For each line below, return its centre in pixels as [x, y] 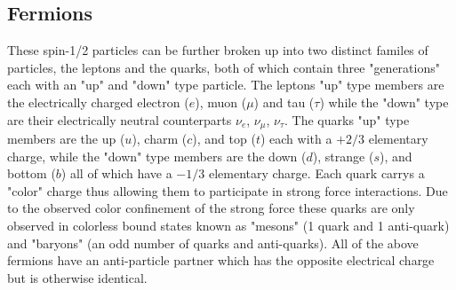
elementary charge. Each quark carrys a [316, 173]
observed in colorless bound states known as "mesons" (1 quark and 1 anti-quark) [228, 225]
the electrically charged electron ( [98, 102]
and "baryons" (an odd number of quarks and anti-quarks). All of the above [213, 243]
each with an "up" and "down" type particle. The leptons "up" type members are [226, 85]
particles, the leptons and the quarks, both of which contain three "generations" [224, 67]
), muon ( [221, 102]
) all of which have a [116, 173]
